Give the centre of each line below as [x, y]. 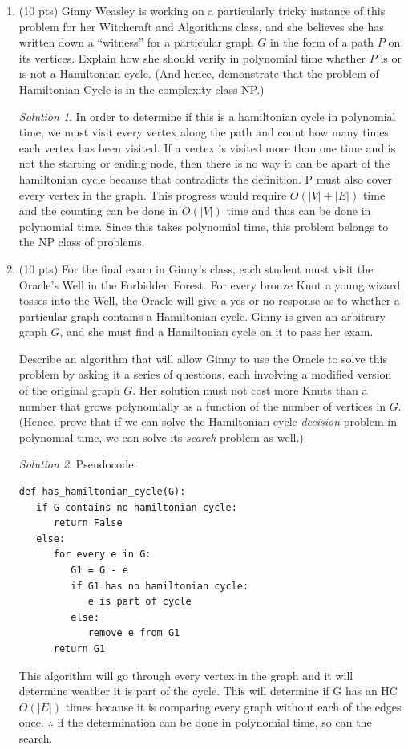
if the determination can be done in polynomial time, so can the [214, 722]
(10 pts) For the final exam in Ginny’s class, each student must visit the [196, 268]
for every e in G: [102, 555]
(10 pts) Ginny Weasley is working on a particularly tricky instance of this [202, 10]
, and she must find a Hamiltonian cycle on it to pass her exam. [216, 332]
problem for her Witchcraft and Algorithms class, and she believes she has [201, 26]
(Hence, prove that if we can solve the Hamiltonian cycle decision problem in [208, 421]
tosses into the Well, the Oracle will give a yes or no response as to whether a [209, 300]
